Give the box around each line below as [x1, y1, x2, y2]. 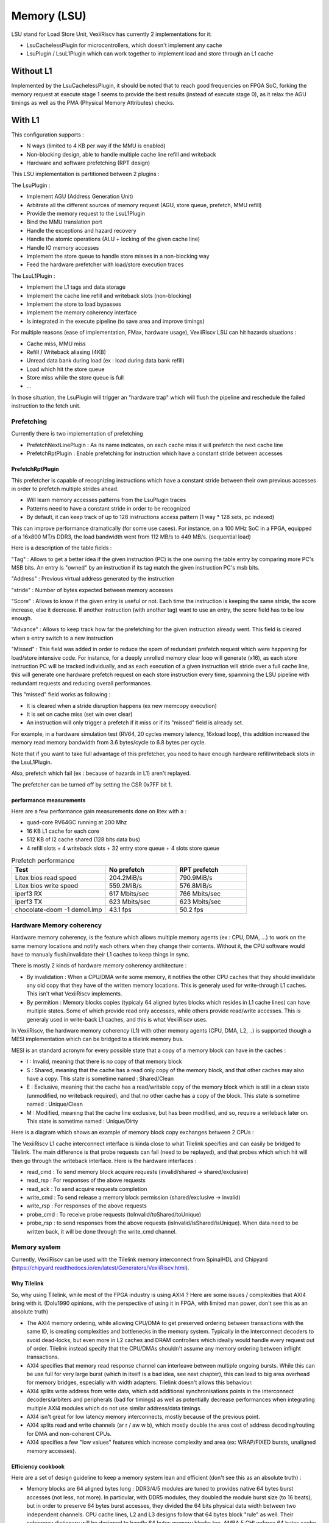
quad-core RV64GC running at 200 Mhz [26, 819, 127, 826]
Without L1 [11, 66, 52, 76]
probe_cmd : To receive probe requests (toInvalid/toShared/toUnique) [26, 1210, 202, 1218]
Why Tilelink [11, 1280, 44, 1287]
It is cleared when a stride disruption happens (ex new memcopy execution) [26, 702, 218, 709]
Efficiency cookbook [11, 1463, 65, 1470]
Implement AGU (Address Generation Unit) [26, 193, 133, 200]
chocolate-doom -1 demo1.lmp [15, 905, 103, 914]
